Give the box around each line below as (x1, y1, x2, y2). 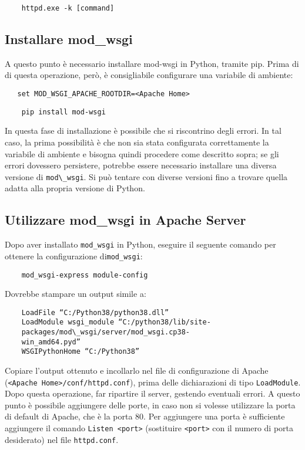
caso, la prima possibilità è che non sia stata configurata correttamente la (5, 136, 269, 148)
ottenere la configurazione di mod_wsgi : (5, 249, 143, 262)
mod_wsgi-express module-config (21, 270, 148, 279)
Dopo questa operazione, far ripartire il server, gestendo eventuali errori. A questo (5, 387, 300, 400)
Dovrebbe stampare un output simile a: (5, 287, 146, 300)
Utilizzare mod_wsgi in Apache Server (5, 211, 246, 229)
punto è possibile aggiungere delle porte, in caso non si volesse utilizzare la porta (5, 398, 296, 411)
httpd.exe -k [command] (21, 4, 115, 12)
